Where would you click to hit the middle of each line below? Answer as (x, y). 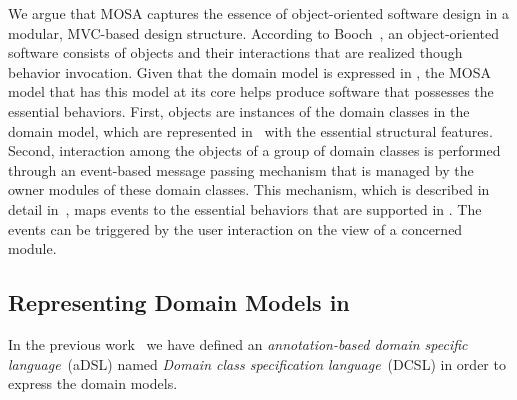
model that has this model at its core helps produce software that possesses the (251, 91)
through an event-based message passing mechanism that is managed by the (241, 169)
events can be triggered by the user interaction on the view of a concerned (235, 228)
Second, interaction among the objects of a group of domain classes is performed (254, 150)
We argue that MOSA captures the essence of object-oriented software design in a (259, 13)
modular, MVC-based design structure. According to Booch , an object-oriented (254, 32)
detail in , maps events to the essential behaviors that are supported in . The (245, 208)
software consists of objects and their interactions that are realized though (235, 52)
